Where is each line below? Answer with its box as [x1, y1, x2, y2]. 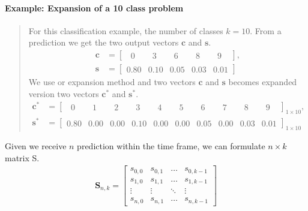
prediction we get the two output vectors [28, 36, 179, 49]
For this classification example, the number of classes [28, 24, 223, 37]
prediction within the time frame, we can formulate [77, 140, 265, 152]
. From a [250, 24, 282, 37]
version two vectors [28, 87, 99, 100]
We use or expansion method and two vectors [28, 76, 196, 88]
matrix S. [5, 151, 40, 164]
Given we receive [5, 140, 67, 152]
